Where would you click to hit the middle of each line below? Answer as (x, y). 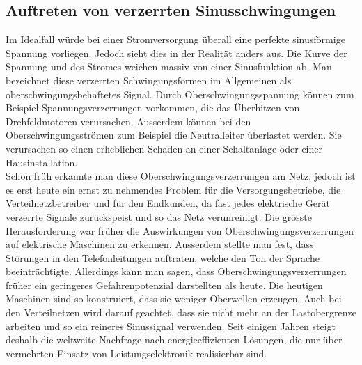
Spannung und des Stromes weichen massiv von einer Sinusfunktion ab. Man (169, 67)
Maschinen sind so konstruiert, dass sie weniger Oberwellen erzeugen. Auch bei (174, 298)
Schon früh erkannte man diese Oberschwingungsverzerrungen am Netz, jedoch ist (181, 176)
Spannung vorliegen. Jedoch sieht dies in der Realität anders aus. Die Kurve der (176, 53)
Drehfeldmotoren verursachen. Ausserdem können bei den (128, 121)
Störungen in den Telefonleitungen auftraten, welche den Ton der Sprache (163, 257)
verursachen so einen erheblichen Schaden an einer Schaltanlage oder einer (164, 148)
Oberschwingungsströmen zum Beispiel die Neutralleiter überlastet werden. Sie (174, 135)
